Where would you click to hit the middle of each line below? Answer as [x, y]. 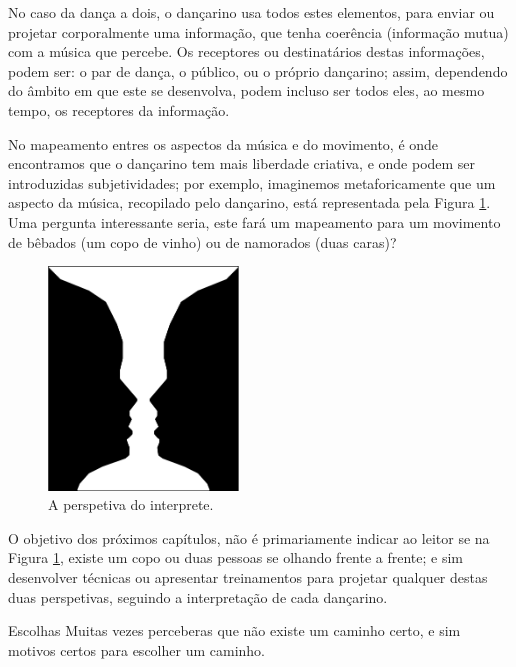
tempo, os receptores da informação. [119, 109]
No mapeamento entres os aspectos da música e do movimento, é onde [223, 143]
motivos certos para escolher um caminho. [136, 649]
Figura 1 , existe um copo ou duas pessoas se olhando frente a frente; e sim [236, 557]
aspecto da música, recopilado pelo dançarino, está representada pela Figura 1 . [249, 202]
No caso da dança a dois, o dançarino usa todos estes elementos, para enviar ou [251, 12]
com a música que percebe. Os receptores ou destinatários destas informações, [246, 51]
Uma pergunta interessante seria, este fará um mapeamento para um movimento [254, 221]
